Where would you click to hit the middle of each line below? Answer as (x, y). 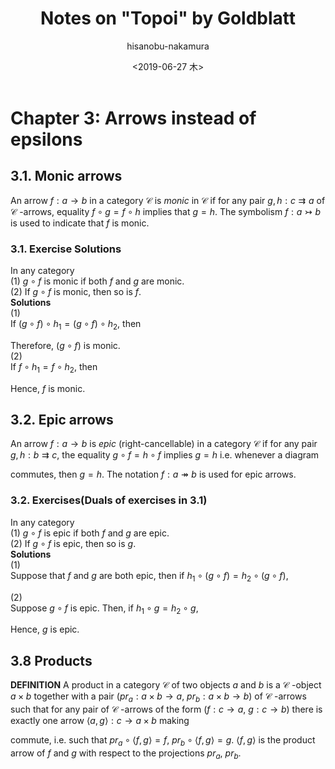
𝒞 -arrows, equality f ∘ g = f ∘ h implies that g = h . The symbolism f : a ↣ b (166, 211)
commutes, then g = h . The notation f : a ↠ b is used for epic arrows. (153, 474)
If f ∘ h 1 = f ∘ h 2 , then (54, 367)
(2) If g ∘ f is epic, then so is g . (73, 543)
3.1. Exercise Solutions (66, 249)
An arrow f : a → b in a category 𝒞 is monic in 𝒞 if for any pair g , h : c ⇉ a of (168, 200)
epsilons (46, 139)
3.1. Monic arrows (66, 176)
